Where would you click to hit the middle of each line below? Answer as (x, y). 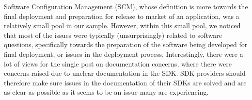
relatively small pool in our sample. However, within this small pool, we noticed (122, 25)
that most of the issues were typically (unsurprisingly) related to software (113, 35)
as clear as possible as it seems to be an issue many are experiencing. (106, 92)
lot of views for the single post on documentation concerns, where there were (118, 63)
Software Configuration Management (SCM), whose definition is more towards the (126, 6)
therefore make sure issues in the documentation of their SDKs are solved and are (125, 82)
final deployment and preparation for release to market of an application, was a (122, 16)
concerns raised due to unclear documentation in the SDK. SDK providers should (125, 73)
